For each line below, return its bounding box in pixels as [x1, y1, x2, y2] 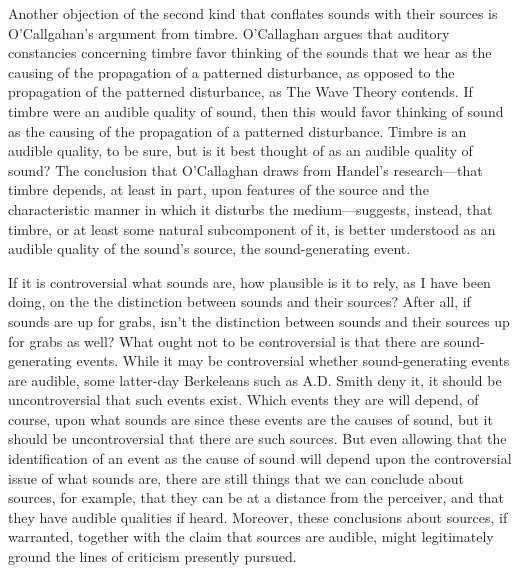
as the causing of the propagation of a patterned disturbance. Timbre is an [8, 120, 467, 141]
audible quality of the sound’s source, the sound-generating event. [8, 238, 411, 259]
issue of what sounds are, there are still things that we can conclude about [8, 467, 464, 488]
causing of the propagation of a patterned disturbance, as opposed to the [8, 61, 455, 82]
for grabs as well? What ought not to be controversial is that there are [8, 330, 440, 351]
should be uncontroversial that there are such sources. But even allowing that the [8, 428, 507, 449]
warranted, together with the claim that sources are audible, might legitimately [8, 526, 494, 547]
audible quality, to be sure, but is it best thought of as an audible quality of [8, 140, 473, 161]
